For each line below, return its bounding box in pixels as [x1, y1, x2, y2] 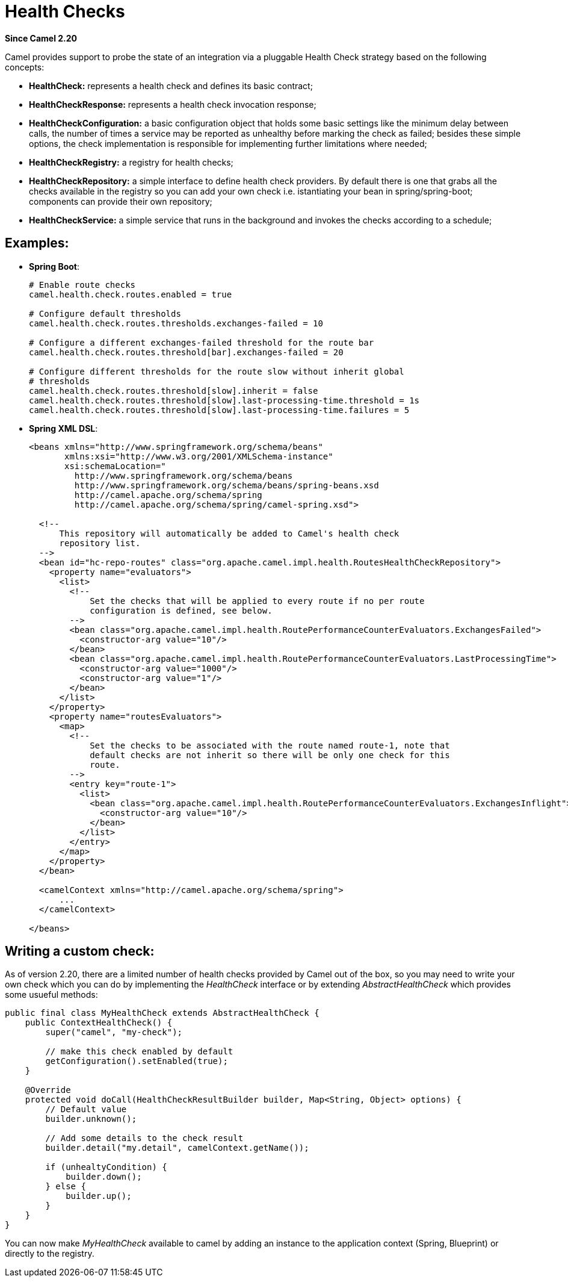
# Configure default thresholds [29, 308, 181, 319]
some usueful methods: [5, 989, 98, 1000]
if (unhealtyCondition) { [45, 1162, 167, 1172]
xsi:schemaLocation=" [64, 461, 166, 471]
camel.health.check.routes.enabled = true [29, 289, 232, 299]
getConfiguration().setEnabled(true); [45, 1056, 228, 1066]
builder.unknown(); [45, 1114, 137, 1124]
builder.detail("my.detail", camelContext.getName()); [45, 1143, 309, 1153]
